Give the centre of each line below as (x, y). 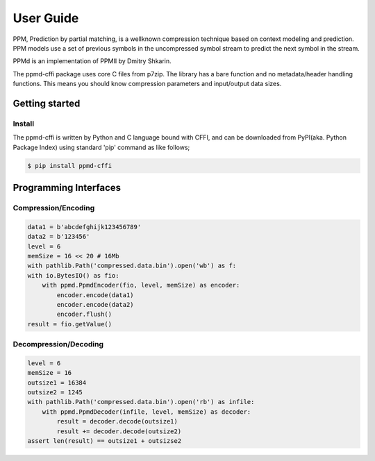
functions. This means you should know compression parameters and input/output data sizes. (147, 84)
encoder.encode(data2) (95, 304)
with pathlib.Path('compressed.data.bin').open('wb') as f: (132, 266)
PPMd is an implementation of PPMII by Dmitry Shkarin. (92, 61)
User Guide (46, 18)
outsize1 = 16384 (57, 383)
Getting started (47, 103)
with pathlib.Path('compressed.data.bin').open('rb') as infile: (141, 402)
